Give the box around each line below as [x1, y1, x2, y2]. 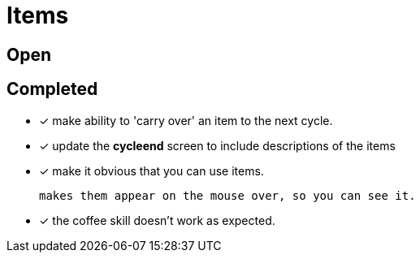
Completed [6, 79, 98, 100]
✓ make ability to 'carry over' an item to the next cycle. [39, 113, 333, 127]
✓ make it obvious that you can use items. [39, 163, 264, 178]
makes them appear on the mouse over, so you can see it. [39, 188, 416, 202]
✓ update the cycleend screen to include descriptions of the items [39, 138, 396, 153]
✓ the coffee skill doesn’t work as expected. [39, 213, 275, 227]
